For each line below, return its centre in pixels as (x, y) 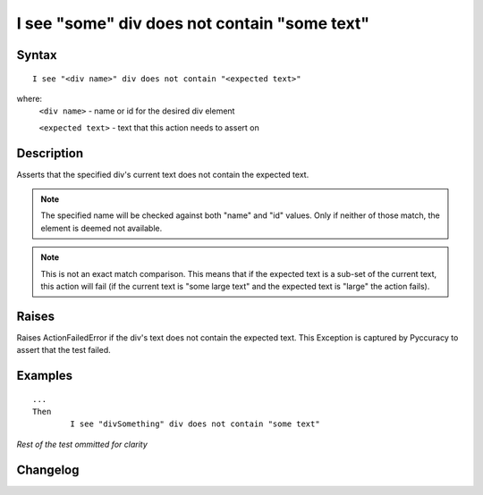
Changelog (48, 470)
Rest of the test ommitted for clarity (82, 444)
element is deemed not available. (102, 228)
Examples (45, 376)
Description (50, 153)
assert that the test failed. (64, 350)
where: (30, 98)
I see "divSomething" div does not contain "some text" (195, 424)
